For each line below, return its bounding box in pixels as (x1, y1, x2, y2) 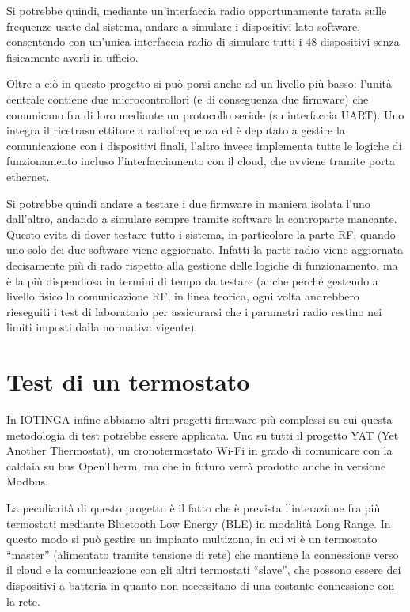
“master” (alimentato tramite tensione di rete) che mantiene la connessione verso (6, 546, 399, 562)
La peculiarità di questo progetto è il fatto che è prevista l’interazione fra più (6, 499, 381, 516)
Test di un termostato (6, 365, 250, 398)
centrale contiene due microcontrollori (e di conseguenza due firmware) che (6, 90, 369, 107)
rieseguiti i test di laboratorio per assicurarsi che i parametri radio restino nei (6, 303, 382, 319)
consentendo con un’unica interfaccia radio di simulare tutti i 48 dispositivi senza (6, 33, 400, 50)
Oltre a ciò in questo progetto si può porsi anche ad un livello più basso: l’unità (6, 75, 393, 92)
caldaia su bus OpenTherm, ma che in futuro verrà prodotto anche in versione (6, 457, 386, 474)
